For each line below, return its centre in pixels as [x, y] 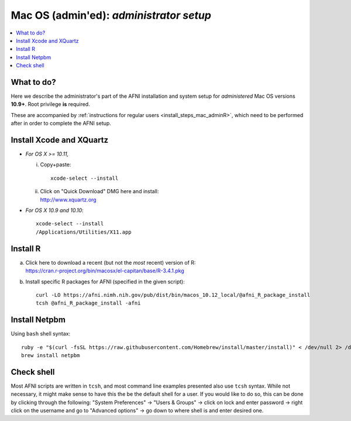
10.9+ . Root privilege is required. [50, 104]
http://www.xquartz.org [68, 200]
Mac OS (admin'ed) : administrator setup [111, 15]
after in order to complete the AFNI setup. [61, 124]
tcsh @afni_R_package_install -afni [88, 303]
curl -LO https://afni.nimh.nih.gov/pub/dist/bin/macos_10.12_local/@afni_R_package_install [173, 295]
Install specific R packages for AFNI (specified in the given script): [105, 282]
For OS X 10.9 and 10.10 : [55, 210]
